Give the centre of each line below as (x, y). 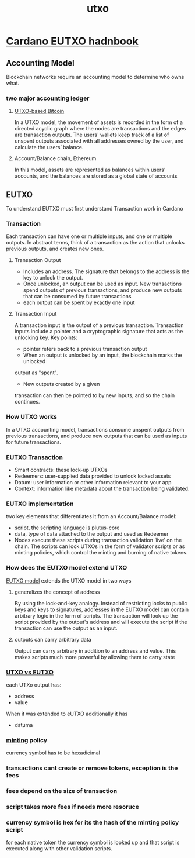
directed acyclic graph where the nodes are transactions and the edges (100, 129)
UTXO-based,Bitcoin (39, 111)
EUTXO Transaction (34, 457)
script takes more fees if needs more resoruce (73, 807)
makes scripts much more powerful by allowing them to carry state (95, 657)
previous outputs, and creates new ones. (55, 249)
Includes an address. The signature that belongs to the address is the (106, 271)
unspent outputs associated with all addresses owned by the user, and (99, 141)
